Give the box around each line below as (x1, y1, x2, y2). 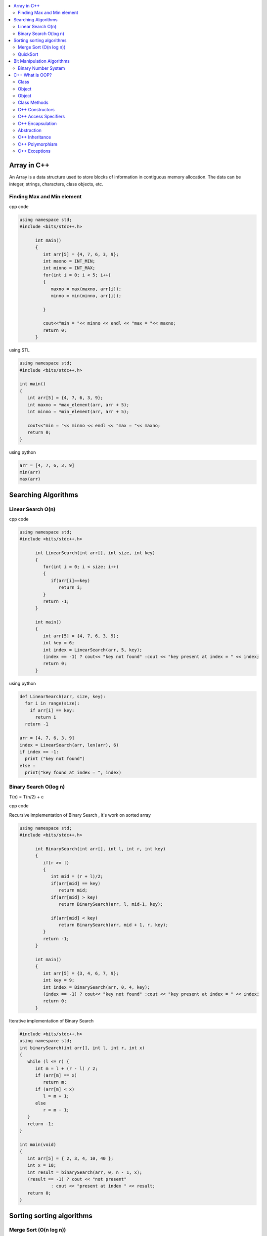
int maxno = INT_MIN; (43, 258, 96, 264)
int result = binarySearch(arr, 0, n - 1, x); (27, 1169, 142, 1175)
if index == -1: (19, 749, 59, 754)
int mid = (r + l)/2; (50, 874, 103, 880)
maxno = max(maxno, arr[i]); (50, 286, 122, 292)
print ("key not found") (25, 756, 85, 761)
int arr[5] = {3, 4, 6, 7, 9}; (43, 971, 119, 976)
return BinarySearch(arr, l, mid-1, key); (58, 901, 163, 907)
